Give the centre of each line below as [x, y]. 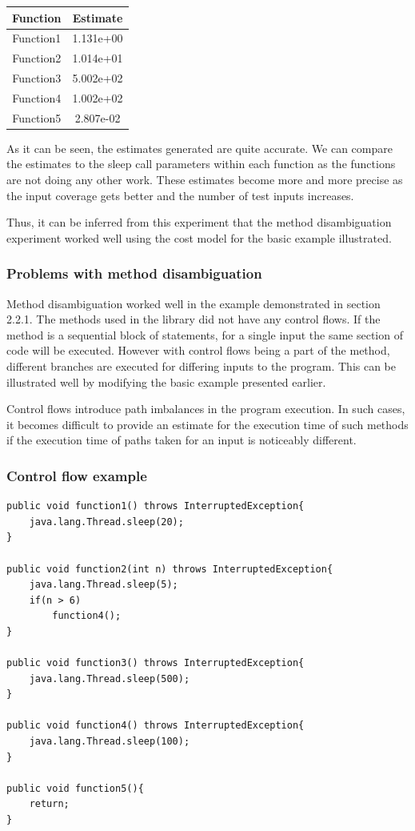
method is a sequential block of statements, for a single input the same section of [205, 334]
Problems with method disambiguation [134, 273]
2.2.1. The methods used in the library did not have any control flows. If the [194, 319]
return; [49, 804]
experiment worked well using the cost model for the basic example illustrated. [199, 237]
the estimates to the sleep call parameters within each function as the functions [201, 164]
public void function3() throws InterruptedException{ [156, 663]
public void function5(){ [75, 788]
